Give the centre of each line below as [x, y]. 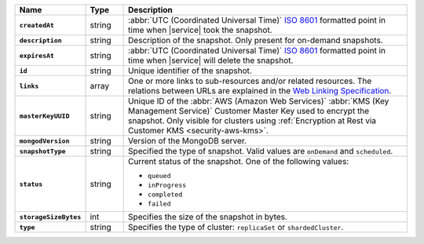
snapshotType [42, 151]
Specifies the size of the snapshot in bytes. [208, 217]
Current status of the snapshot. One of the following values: [239, 161]
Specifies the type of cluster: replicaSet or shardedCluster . [236, 227]
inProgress [167, 185]
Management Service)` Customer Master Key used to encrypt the [249, 111]
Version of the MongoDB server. [188, 141]
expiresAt [37, 55]
